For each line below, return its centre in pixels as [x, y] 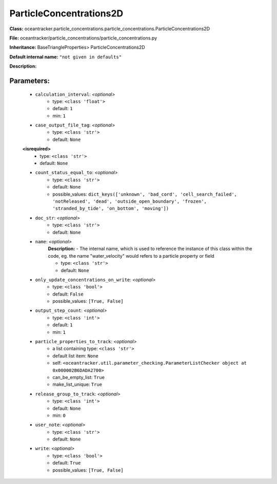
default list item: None [75, 355]
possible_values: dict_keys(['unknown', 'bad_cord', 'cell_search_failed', [145, 194]
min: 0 [59, 415]
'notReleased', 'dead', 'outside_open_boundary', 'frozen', [130, 201]
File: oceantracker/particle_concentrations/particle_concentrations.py [83, 38]
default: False [68, 294]
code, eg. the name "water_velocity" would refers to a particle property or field [131, 256]
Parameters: [29, 81]
